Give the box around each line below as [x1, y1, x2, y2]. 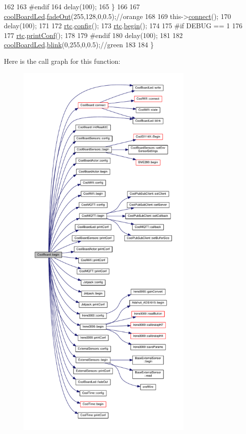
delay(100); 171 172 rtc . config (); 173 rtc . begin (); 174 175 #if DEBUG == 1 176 [4, 20, 243, 31]
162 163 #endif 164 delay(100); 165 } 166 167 [4, 1, 140, 11]
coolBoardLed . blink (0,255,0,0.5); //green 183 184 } [4, 39, 154, 50]
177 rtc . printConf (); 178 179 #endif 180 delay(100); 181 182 [4, 30, 183, 40]
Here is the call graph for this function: [4, 56, 121, 66]
